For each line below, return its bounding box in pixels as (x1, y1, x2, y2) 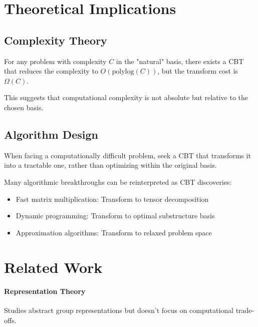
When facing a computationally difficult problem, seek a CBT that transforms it (4, 150, 251, 160)
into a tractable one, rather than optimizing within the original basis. (4, 160, 217, 170)
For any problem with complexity (4, 56, 107, 66)
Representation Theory (4, 286, 86, 296)
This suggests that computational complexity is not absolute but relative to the (4, 92, 248, 103)
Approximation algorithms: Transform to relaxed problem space (16, 227, 212, 237)
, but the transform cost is (157, 66, 238, 76)
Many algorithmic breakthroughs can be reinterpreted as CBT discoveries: (4, 176, 232, 187)
